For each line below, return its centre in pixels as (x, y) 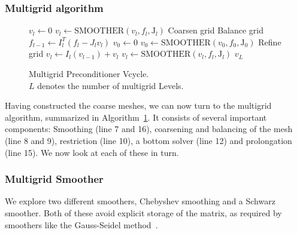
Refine (270, 42)
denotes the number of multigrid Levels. (110, 85)
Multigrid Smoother (54, 179)
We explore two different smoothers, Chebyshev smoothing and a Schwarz (140, 201)
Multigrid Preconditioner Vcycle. (89, 73)
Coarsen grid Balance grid (216, 30)
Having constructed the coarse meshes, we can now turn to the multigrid (138, 105)
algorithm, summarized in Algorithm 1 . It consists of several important (136, 117)
